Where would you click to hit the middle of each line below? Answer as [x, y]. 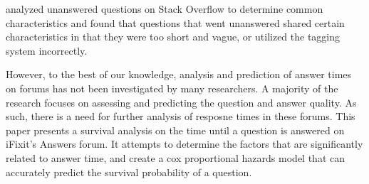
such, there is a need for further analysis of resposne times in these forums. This [181, 116]
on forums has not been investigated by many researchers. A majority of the [172, 88]
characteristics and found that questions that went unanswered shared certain [175, 22]
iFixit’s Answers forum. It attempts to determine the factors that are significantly [184, 144]
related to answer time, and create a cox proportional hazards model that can [175, 157]
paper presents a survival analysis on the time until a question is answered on [175, 130]
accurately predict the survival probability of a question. [129, 172]
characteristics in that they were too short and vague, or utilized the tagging [173, 37]
